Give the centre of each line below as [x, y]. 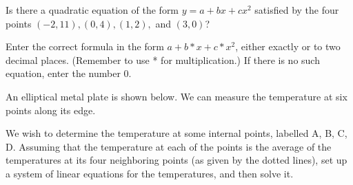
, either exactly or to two [288, 46]
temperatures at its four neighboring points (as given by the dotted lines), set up [176, 160]
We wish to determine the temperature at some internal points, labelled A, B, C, [176, 133]
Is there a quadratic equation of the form [92, 10]
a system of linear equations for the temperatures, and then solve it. [150, 173]
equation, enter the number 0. [69, 73]
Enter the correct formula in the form [85, 46]
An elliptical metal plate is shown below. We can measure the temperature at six [176, 96]
